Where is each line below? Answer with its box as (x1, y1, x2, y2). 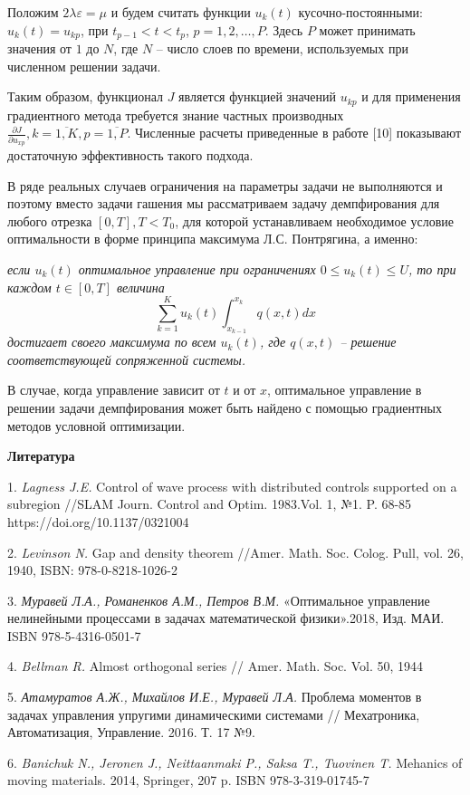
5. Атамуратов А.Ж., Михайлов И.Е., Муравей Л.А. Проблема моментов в (7, 687, 422, 706)
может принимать (319, 20, 416, 39)
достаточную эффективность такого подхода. (7, 146, 254, 164)
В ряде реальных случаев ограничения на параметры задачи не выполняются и (7, 176, 443, 195)
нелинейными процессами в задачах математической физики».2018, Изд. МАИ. (7, 608, 445, 627)
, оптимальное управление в (266, 380, 422, 399)
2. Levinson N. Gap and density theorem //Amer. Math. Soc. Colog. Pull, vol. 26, (7, 542, 464, 561)
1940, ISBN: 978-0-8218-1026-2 (7, 560, 178, 579)
